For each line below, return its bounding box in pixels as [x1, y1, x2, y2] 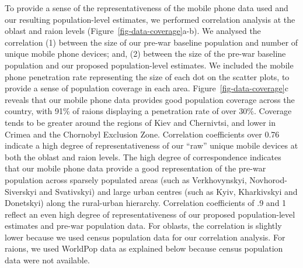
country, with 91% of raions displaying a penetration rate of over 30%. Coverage [5, 105, 292, 117]
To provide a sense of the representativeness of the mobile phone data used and [5, 2, 288, 13]
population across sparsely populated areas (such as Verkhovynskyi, [5, 173, 247, 185]
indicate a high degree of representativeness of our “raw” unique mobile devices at [5, 139, 298, 152]
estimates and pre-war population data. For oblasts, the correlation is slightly [5, 219, 282, 232]
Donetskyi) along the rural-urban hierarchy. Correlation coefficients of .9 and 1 [5, 197, 287, 209]
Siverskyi [5, 185, 37, 197]
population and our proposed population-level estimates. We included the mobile [5, 59, 294, 71]
